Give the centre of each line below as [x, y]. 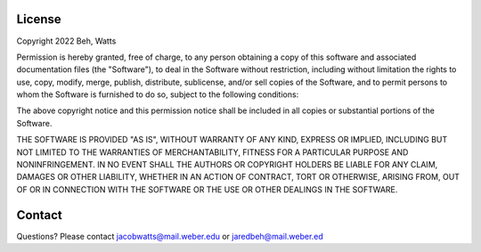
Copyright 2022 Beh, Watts [66, 41]
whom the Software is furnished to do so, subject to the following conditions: [158, 94]
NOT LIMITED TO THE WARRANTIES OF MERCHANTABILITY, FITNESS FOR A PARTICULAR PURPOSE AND [212, 152]
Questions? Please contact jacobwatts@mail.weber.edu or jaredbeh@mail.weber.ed [170, 236]
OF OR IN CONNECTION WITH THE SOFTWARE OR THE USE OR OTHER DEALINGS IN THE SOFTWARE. [207, 189]
